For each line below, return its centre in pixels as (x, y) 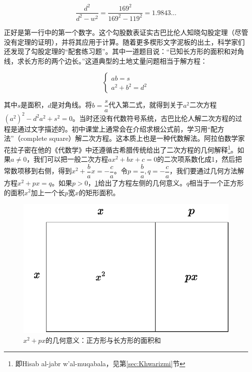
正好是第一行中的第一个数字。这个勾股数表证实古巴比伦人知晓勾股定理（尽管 (126, 32)
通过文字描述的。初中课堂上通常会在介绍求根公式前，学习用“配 (117, 128)
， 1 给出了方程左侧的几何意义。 (137, 182)
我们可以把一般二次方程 (71, 159)
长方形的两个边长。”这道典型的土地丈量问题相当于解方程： (116, 60)
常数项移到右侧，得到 (38, 171)
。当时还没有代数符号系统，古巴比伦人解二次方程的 (154, 118)
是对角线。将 (71, 105)
